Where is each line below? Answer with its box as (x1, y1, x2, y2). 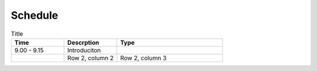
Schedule (11, 9, 59, 22)
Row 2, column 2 (67, 53, 114, 62)
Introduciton (67, 46, 101, 54)
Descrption (67, 38, 99, 46)
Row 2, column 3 (120, 53, 167, 62)
